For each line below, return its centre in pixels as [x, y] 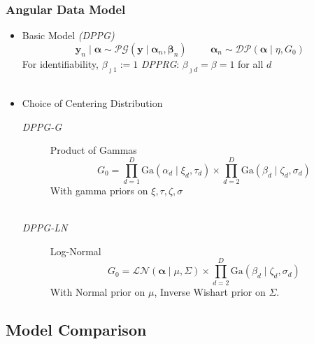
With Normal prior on [98, 291]
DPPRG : [160, 63]
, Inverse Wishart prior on [210, 291]
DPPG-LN [45, 228]
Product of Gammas [93, 150]
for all [251, 63]
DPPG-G [42, 126]
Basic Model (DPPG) [68, 35]
